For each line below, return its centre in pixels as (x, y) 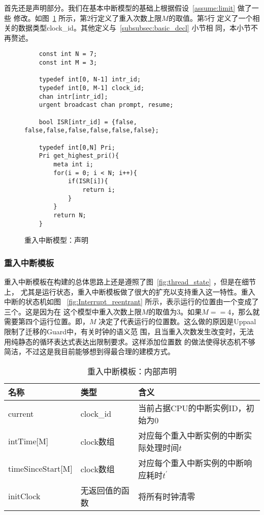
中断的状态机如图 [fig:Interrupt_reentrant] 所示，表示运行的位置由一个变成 (128, 302)
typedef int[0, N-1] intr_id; (90, 80)
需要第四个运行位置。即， (47, 321)
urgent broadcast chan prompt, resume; (106, 105)
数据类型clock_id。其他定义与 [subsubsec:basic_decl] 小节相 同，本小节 (135, 28)
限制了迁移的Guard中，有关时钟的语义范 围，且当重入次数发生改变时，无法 (129, 331)
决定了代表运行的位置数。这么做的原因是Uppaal (177, 321)
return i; (99, 190)
